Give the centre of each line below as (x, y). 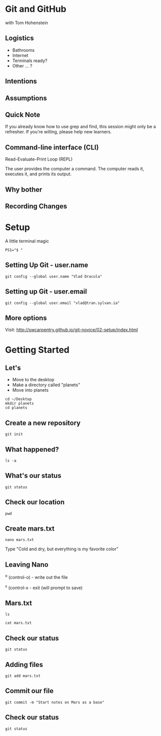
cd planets (16, 408)
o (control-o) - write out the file (36, 577)
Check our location (35, 502)
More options (26, 318)
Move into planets (30, 390)
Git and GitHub (36, 9)
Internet (20, 55)
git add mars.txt (23, 676)
